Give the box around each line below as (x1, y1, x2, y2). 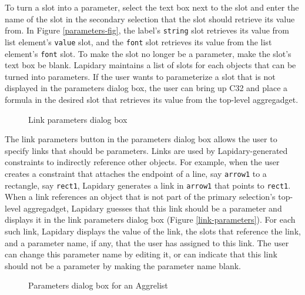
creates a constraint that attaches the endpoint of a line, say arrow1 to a (5, 167, 267, 179)
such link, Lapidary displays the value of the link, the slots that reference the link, (5, 225, 301, 237)
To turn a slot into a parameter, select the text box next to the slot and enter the (5, 1, 299, 13)
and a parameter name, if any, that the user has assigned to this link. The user (5, 236, 289, 249)
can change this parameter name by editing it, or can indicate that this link (5, 248, 277, 260)
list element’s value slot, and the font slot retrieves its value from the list (5, 35, 272, 48)
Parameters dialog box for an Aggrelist (28, 279, 168, 291)
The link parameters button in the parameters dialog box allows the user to (5, 133, 277, 145)
